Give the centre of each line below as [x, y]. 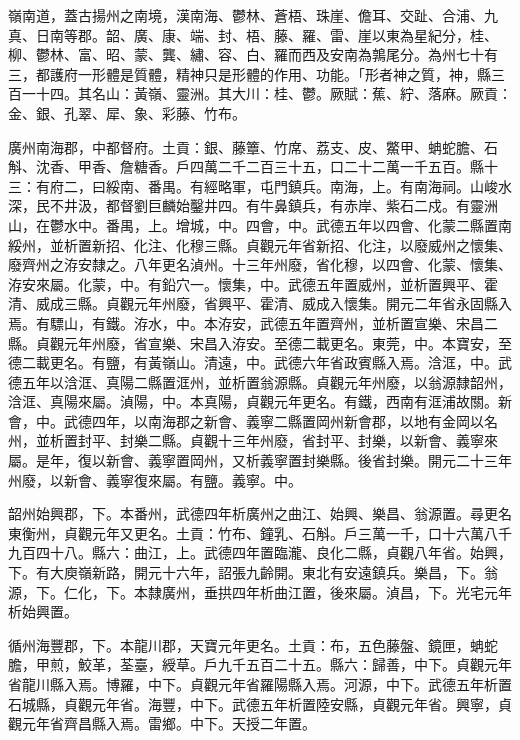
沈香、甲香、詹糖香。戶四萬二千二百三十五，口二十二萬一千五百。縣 [259, 166]
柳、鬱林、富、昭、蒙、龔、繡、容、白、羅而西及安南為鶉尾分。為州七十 [246, 54]
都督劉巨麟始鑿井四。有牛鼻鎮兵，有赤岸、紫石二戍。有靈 [294, 205]
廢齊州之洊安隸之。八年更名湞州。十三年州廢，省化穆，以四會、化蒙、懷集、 [260, 264]
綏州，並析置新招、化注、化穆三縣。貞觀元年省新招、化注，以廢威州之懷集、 [260, 244]
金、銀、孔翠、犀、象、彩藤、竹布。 [127, 112]
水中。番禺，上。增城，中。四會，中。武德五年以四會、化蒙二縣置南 [287, 224]
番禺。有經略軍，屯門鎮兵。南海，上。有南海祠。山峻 [322, 185]
